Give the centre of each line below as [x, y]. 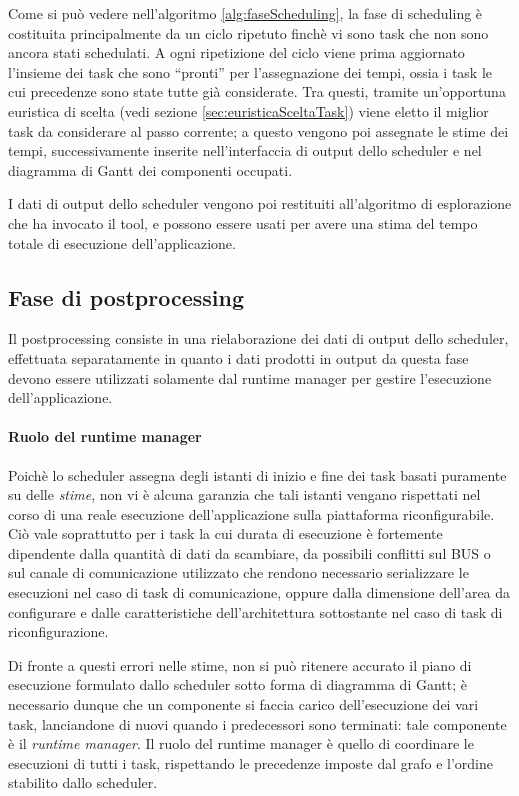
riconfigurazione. [58, 631]
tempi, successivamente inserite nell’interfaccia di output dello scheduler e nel [245, 150]
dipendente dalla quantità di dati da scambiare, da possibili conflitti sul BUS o [249, 552]
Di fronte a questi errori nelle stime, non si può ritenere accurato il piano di [240, 664]
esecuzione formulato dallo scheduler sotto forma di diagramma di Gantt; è [237, 684]
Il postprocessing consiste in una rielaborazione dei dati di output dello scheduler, [258, 338]
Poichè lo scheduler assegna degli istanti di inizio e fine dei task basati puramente [257, 474]
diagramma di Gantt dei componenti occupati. [150, 169]
